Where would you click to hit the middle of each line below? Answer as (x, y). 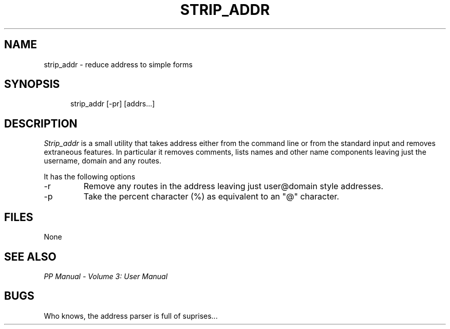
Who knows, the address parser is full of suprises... (131, 316)
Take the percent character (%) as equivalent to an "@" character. (211, 197)
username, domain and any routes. (103, 161)
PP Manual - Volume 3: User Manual (106, 276)
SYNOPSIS (32, 84)
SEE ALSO (30, 257)
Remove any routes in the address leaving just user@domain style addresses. (233, 186)
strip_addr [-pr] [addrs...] (113, 104)
